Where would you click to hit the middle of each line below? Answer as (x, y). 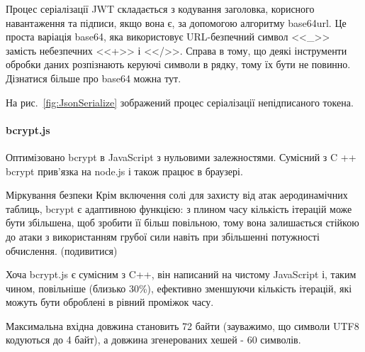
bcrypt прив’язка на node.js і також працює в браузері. (124, 171)
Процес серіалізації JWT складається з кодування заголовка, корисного (160, 9)
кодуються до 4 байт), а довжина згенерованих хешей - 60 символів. (153, 340)
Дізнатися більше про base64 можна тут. (94, 78)
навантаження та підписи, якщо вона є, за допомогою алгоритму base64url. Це (176, 22)
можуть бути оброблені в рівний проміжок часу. (110, 302)
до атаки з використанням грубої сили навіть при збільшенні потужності (163, 236)
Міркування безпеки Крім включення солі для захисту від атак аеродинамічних (177, 195)
